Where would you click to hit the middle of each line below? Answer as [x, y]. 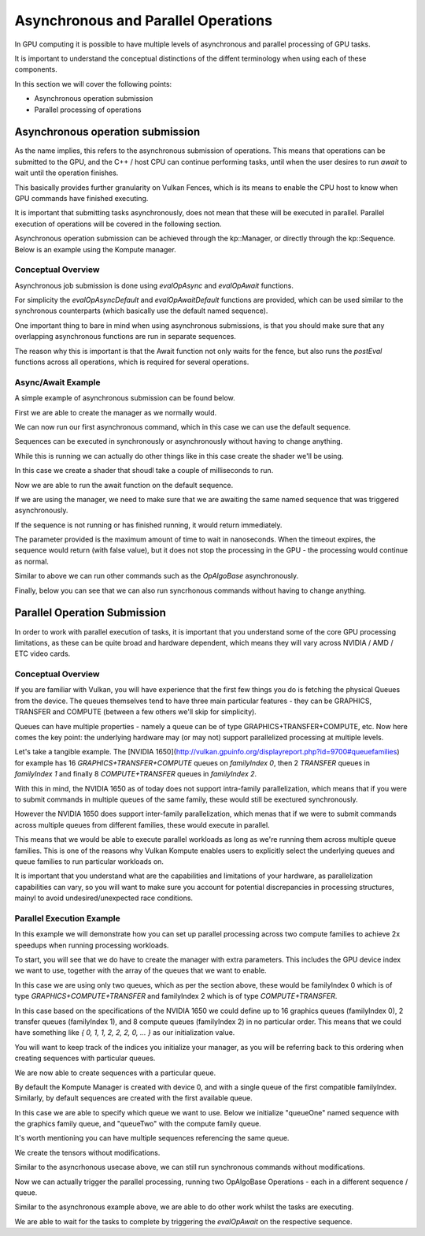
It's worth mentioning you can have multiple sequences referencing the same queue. [152, 1138]
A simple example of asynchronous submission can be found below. [125, 398]
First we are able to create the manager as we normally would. [116, 412]
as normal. [31, 561]
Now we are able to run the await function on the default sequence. [124, 485]
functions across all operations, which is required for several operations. [132, 362]
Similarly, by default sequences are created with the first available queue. [133, 1098]
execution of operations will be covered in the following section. [118, 224]
